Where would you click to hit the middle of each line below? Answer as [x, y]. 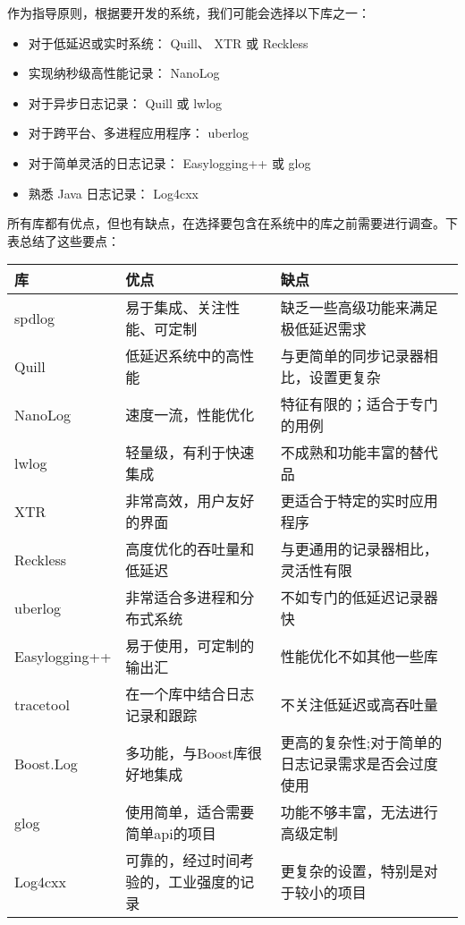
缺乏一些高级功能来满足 [359, 308]
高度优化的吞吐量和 [190, 549]
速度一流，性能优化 [190, 415]
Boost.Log [46, 763]
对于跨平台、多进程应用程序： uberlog [139, 133]
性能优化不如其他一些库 [359, 657]
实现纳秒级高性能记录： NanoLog [124, 73]
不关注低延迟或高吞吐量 [359, 705]
